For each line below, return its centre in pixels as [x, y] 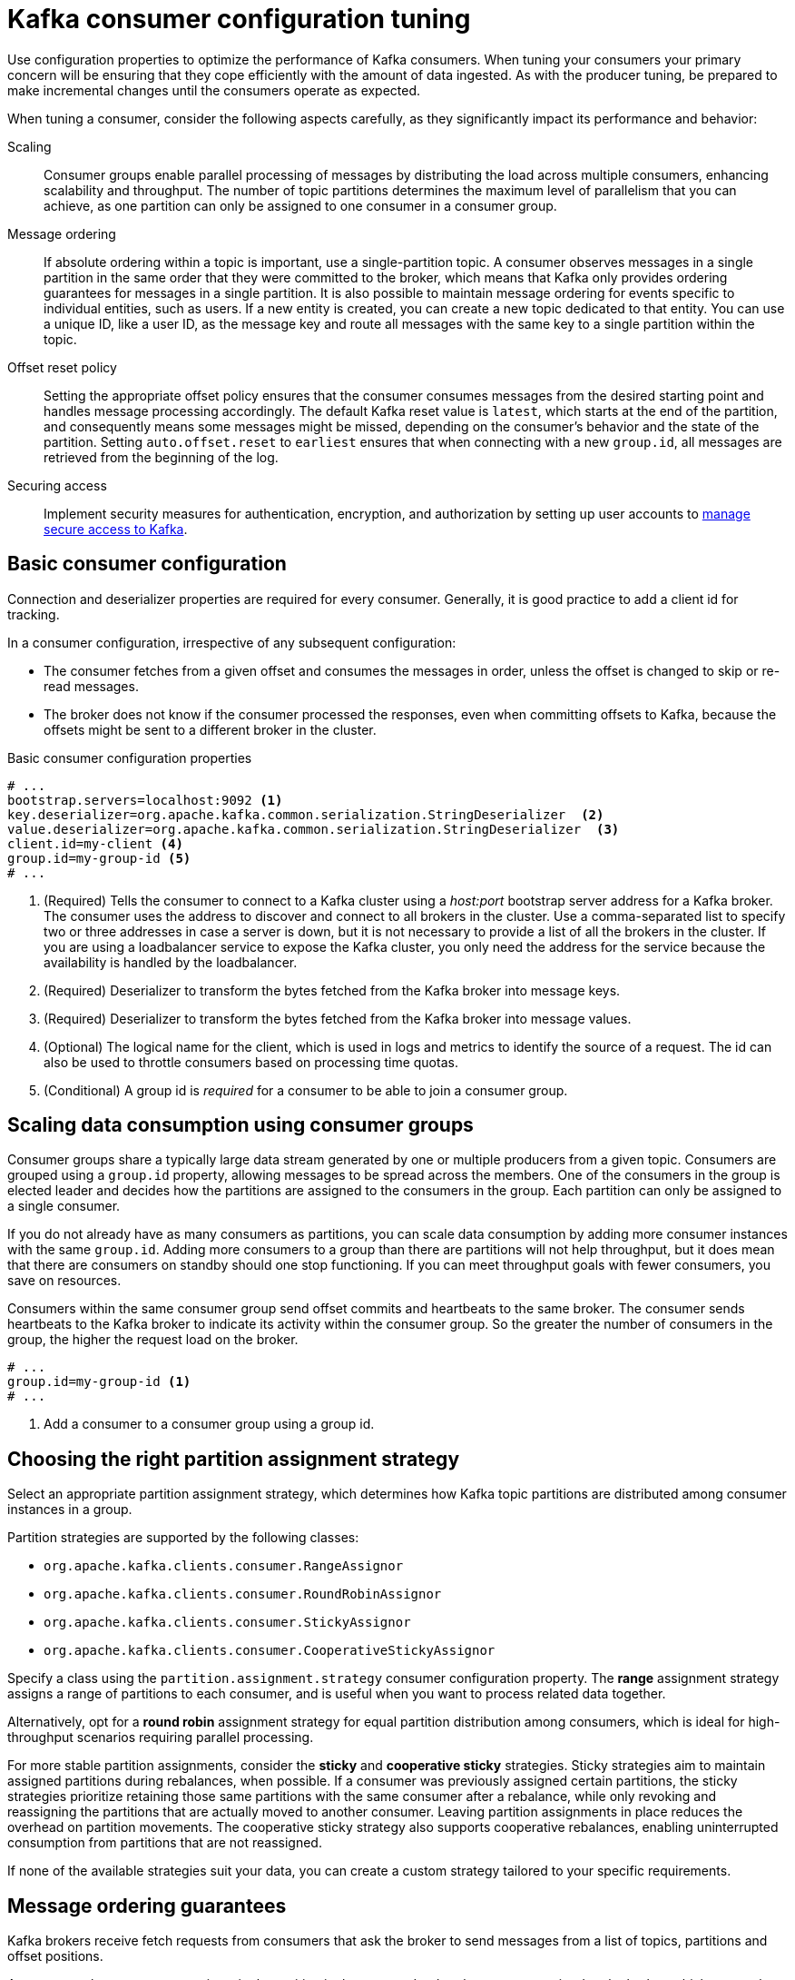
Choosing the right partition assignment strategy [234, 1459]
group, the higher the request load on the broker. [153, 1340]
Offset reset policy [62, 367]
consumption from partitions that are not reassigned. [165, 1843]
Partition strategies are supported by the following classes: [183, 1538]
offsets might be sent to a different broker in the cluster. [210, 729]
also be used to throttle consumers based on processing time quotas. [251, 1062]
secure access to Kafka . [116, 529]
